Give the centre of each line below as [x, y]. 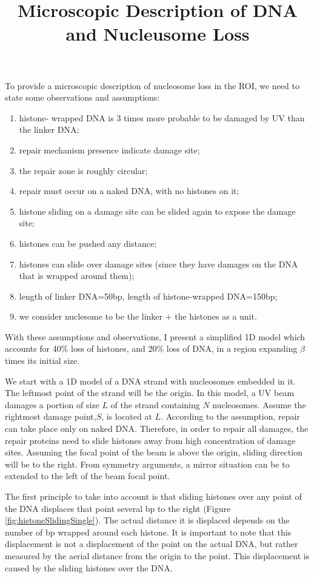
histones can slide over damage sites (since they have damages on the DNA [159, 264]
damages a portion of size [52, 404]
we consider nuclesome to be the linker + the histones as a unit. [138, 316]
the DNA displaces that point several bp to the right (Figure [118, 508]
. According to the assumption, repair [230, 416]
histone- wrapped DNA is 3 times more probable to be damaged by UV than [162, 117]
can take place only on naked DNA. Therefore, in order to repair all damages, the [157, 428]
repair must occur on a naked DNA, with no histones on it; [129, 191]
